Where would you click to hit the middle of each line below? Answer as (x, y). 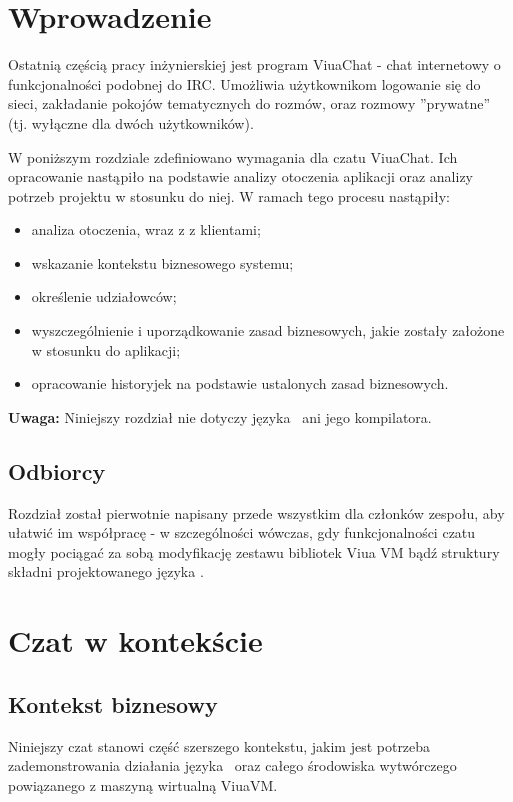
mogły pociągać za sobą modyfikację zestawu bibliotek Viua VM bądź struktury (254, 551)
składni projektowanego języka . (106, 571)
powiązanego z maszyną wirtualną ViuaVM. (143, 784)
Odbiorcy (57, 470)
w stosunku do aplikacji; (106, 349)
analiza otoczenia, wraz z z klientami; (146, 229)
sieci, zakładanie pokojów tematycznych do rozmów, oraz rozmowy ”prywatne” (249, 103)
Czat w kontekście (135, 640)
